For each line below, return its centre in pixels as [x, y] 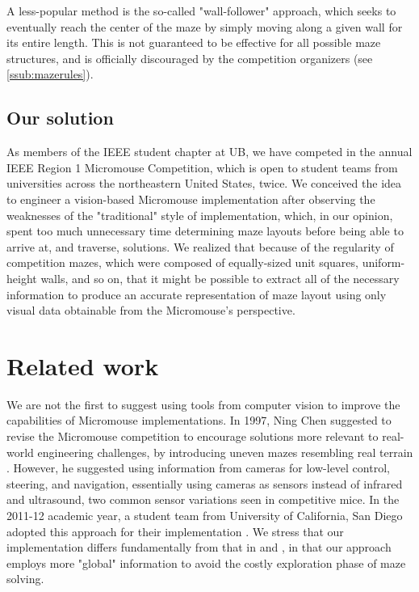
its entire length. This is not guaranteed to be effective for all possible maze [194, 42]
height [22, 278]
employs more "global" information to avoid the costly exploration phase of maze [206, 562]
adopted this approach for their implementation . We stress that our [175, 531]
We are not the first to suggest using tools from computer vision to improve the [203, 404]
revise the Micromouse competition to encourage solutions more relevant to [193, 436]
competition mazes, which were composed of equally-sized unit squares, [182, 262]
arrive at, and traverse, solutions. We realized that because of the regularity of [200, 246]
